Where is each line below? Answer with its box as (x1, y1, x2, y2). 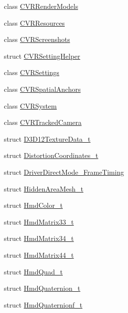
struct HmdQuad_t (4, 266, 63, 276)
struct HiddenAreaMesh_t (4, 183, 84, 194)
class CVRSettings (4, 67, 59, 78)
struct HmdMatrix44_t (4, 249, 74, 260)
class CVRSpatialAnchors (4, 83, 81, 94)
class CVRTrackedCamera (4, 117, 82, 127)
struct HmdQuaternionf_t (4, 299, 83, 310)
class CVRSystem (4, 100, 57, 111)
